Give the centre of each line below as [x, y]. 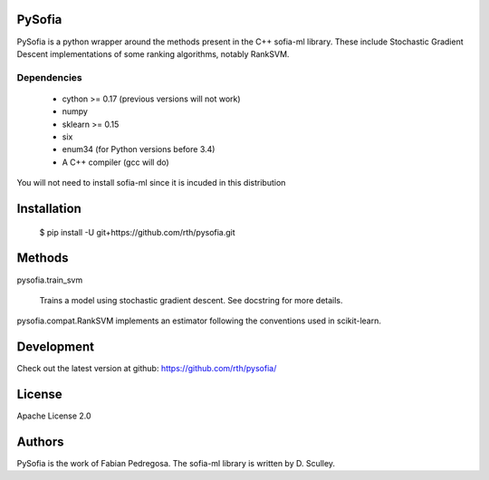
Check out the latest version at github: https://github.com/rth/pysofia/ [147, 369]
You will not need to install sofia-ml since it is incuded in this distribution [151, 183]
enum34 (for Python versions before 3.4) [139, 149]
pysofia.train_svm [50, 280]
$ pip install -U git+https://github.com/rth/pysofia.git [137, 232]
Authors [40, 442]
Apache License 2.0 [54, 416]
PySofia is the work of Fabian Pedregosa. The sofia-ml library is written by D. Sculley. [176, 464]
